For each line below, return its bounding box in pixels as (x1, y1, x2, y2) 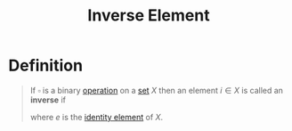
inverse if (29, 94, 66, 105)
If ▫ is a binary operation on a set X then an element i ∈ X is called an (29, 85, 284, 95)
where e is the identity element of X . (29, 111, 164, 122)
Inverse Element (87, 5, 210, 26)
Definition (8, 55, 84, 76)
